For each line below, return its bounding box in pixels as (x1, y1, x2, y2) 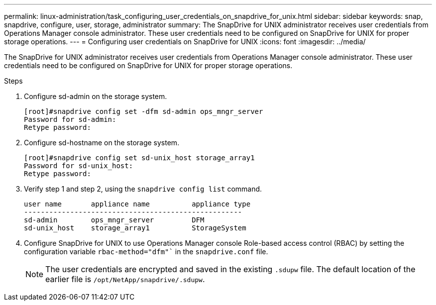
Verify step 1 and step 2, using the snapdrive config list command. (24, 185, 262, 193)
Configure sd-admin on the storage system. (24, 92, 167, 101)
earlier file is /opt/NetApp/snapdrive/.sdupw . (45, 274, 205, 284)
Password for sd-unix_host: (24, 162, 133, 170)
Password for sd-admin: (24, 115, 116, 123)
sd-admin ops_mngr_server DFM (24, 216, 205, 224)
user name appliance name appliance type (24, 200, 251, 208)
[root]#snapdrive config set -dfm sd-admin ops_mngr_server (24, 107, 263, 115)
